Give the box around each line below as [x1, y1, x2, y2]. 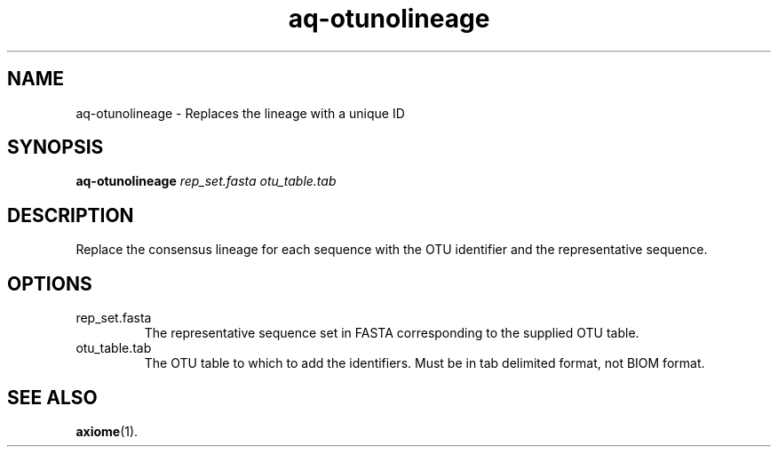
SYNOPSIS [7, 136, 104, 159]
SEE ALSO [7, 386, 98, 409]
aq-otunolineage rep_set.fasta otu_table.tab [75, 173, 337, 189]
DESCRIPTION [7, 203, 134, 227]
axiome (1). [75, 423, 139, 439]
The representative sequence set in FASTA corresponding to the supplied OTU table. [144, 325, 639, 341]
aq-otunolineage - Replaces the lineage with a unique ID [75, 105, 405, 121]
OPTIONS [7, 272, 92, 295]
